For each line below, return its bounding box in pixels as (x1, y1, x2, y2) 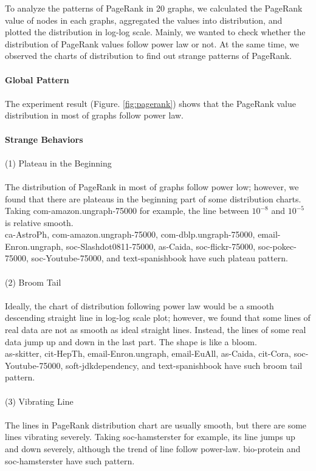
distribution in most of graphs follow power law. (5, 109, 184, 122)
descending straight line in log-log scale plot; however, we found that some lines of (5, 311, 311, 324)
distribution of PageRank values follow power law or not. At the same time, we (5, 37, 300, 50)
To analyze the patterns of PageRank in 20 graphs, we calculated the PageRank (5, 2, 303, 14)
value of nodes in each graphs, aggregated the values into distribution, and (5, 13, 283, 26)
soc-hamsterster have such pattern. (5, 454, 135, 467)
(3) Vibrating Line (5, 394, 74, 407)
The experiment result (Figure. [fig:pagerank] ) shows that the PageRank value (5, 97, 296, 109)
